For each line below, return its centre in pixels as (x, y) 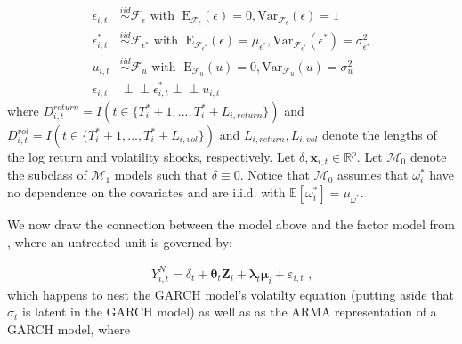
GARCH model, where (69, 328)
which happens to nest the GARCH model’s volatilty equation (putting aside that (231, 294)
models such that (161, 175)
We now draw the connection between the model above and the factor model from (231, 224)
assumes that (373, 175)
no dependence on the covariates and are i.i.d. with (146, 192)
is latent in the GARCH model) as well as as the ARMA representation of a (229, 312)
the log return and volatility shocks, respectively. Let (151, 157)
